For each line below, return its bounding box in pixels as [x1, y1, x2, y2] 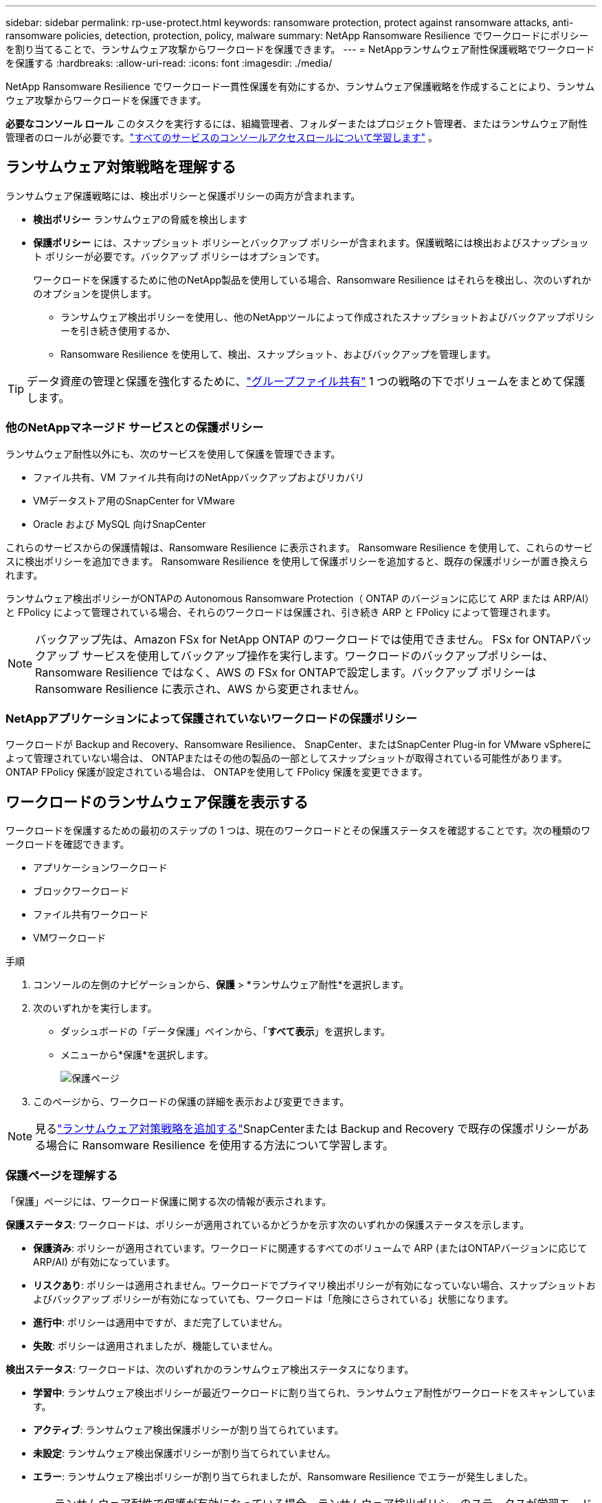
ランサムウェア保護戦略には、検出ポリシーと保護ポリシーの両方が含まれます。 [5, 189, 361, 202]
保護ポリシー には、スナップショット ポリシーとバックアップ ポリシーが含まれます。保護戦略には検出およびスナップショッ [33, 236, 589, 248]
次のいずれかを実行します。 [33, 1002, 157, 1014]
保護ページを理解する [5, 1168, 118, 1182]
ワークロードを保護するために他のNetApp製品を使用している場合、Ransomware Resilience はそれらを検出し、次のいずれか [33, 273, 592, 286]
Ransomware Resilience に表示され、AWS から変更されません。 [35, 681, 365, 696]
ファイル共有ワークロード [33, 908, 148, 921]
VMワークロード [33, 932, 107, 944]
